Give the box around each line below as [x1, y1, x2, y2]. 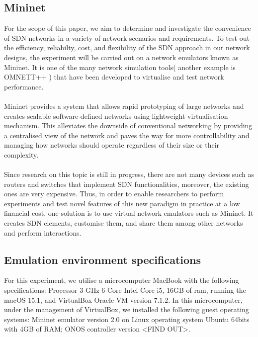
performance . [4, 81, 44, 91]
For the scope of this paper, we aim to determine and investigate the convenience [4, 23, 251, 33]
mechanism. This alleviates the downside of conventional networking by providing [4, 120, 253, 131]
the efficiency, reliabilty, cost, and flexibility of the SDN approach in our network [4, 42, 250, 53]
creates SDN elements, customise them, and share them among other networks [4, 218, 243, 228]
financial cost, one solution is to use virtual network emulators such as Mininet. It [4, 208, 254, 218]
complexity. [4, 149, 39, 160]
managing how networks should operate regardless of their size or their [4, 140, 220, 150]
